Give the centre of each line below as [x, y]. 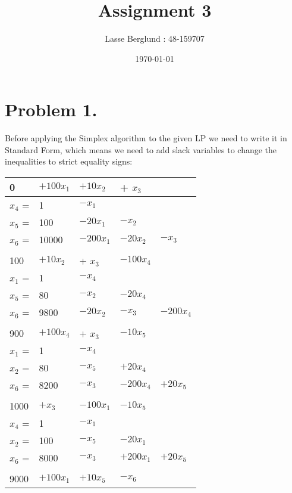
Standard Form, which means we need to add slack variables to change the [141, 149]
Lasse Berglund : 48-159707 [155, 38]
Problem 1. [51, 109]
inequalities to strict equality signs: [69, 161]
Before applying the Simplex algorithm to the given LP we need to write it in [146, 138]
